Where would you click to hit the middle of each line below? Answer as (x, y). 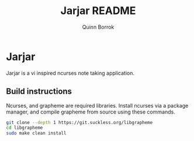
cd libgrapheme (25, 128)
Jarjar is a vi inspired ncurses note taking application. (70, 73)
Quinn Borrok (98, 27)
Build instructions (39, 92)
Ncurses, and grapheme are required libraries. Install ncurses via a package (97, 105)
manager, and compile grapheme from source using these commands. (91, 112)
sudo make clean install (36, 133)
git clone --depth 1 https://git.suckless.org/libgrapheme (79, 122)
